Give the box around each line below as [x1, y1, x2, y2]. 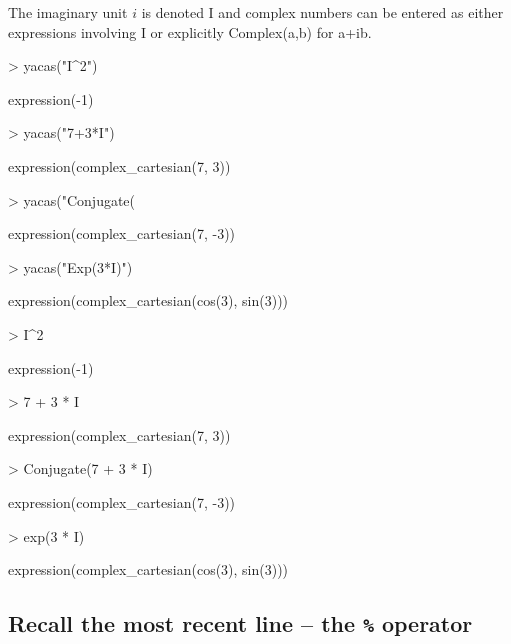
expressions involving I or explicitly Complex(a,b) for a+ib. [8, 21, 372, 42]
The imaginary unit [8, 2, 128, 22]
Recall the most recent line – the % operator [8, 608, 473, 639]
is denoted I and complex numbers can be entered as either [141, 2, 504, 22]
